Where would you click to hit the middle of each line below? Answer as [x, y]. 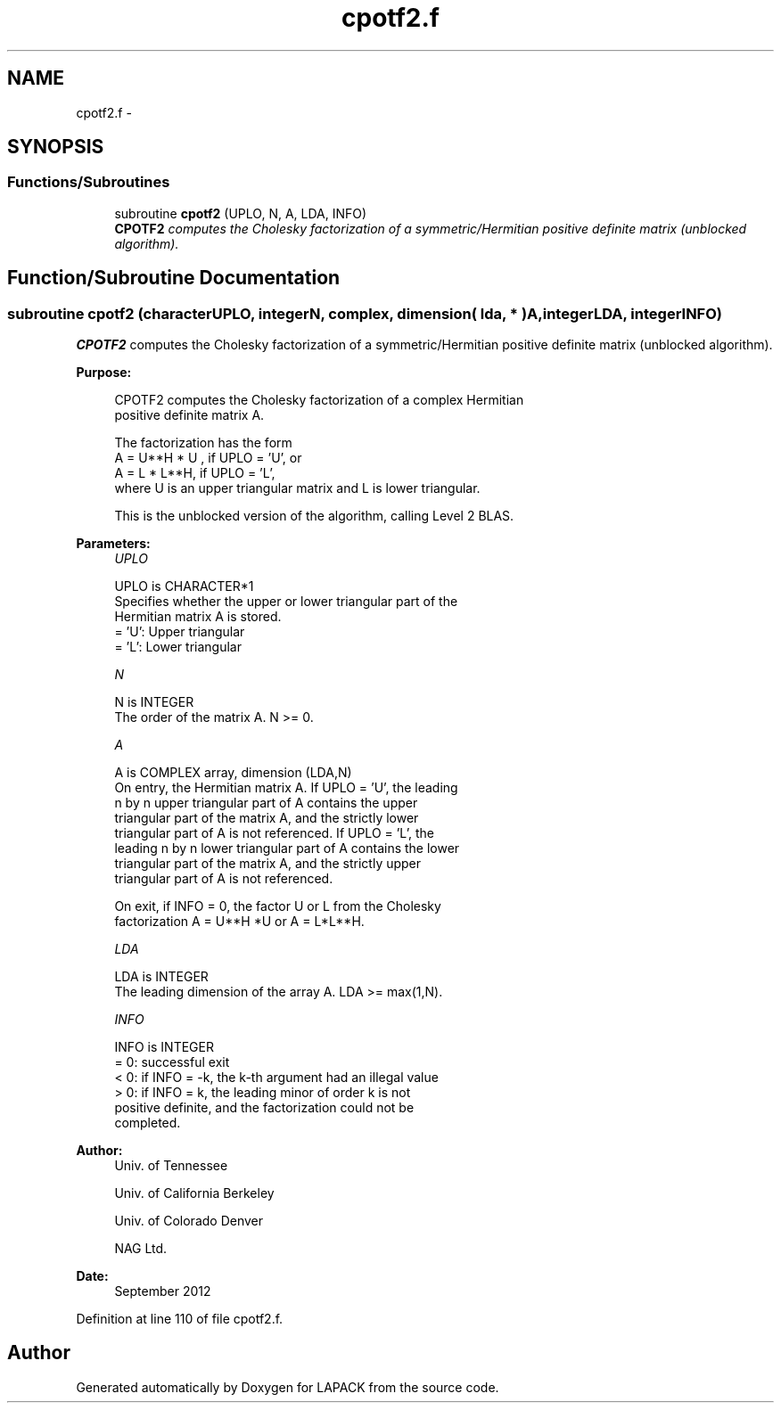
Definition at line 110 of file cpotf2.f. [180, 1319]
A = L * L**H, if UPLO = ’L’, [195, 473]
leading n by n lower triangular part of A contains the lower [287, 848]
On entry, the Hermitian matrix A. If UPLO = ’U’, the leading [286, 788]
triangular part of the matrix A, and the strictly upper [268, 864]
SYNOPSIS [56, 147]
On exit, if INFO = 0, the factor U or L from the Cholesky [278, 906]
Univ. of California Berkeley [194, 1193]
